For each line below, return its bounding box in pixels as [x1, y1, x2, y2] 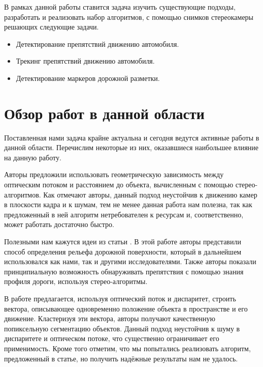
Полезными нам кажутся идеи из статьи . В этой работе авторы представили [4, 236, 241, 247]
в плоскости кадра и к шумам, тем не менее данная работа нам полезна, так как [4, 199, 252, 210]
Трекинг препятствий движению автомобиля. [16, 55, 155, 66]
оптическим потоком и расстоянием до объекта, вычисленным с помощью [4, 179, 234, 190]
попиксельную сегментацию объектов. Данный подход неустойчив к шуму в [4, 323, 240, 333]
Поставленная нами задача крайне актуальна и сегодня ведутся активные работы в [4, 132, 259, 143]
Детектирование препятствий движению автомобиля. [16, 38, 179, 49]
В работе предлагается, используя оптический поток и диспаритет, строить [4, 293, 236, 303]
